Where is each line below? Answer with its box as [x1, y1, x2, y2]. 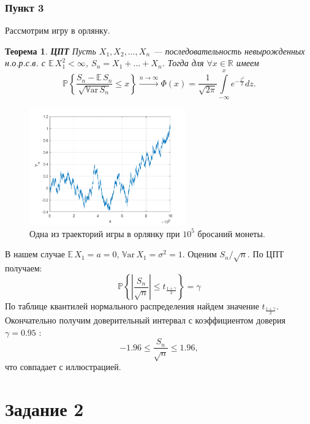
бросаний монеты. [197, 227, 265, 240]
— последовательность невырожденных [153, 44, 305, 57]
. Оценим [182, 248, 217, 260]
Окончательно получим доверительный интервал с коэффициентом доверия [5, 314, 285, 327]
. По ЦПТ [248, 248, 284, 260]
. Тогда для [162, 56, 204, 69]
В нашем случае [5, 248, 65, 260]
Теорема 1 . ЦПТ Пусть [5, 44, 96, 57]
